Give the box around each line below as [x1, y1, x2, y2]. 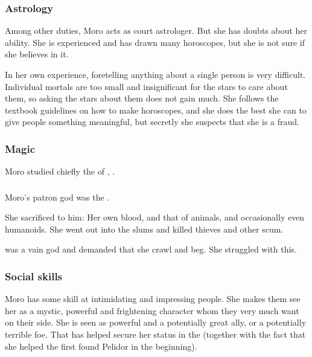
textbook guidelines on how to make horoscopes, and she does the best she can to [5, 103, 307, 116]
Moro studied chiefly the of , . [5, 165, 115, 178]
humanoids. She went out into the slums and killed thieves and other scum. [5, 222, 284, 235]
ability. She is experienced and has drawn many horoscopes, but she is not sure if [5, 36, 305, 48]
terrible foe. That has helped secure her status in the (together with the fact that [5, 328, 306, 341]
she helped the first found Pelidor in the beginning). [5, 339, 197, 352]
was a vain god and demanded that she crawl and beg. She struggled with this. [5, 243, 297, 256]
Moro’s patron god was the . [5, 190, 110, 203]
